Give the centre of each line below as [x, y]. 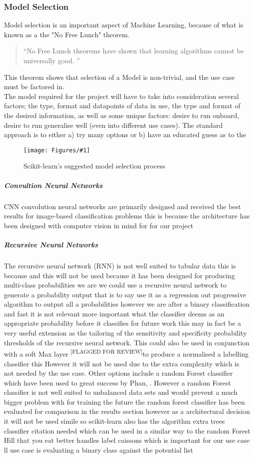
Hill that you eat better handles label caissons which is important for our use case [127, 440]
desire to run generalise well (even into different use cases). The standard [114, 125]
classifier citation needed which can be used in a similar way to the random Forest [127, 430]
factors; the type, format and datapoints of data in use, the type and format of [122, 106]
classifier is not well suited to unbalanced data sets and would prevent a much [121, 392]
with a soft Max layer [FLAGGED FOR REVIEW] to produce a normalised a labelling [126, 353]
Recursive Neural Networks [51, 244]
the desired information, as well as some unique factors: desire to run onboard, [122, 115]
